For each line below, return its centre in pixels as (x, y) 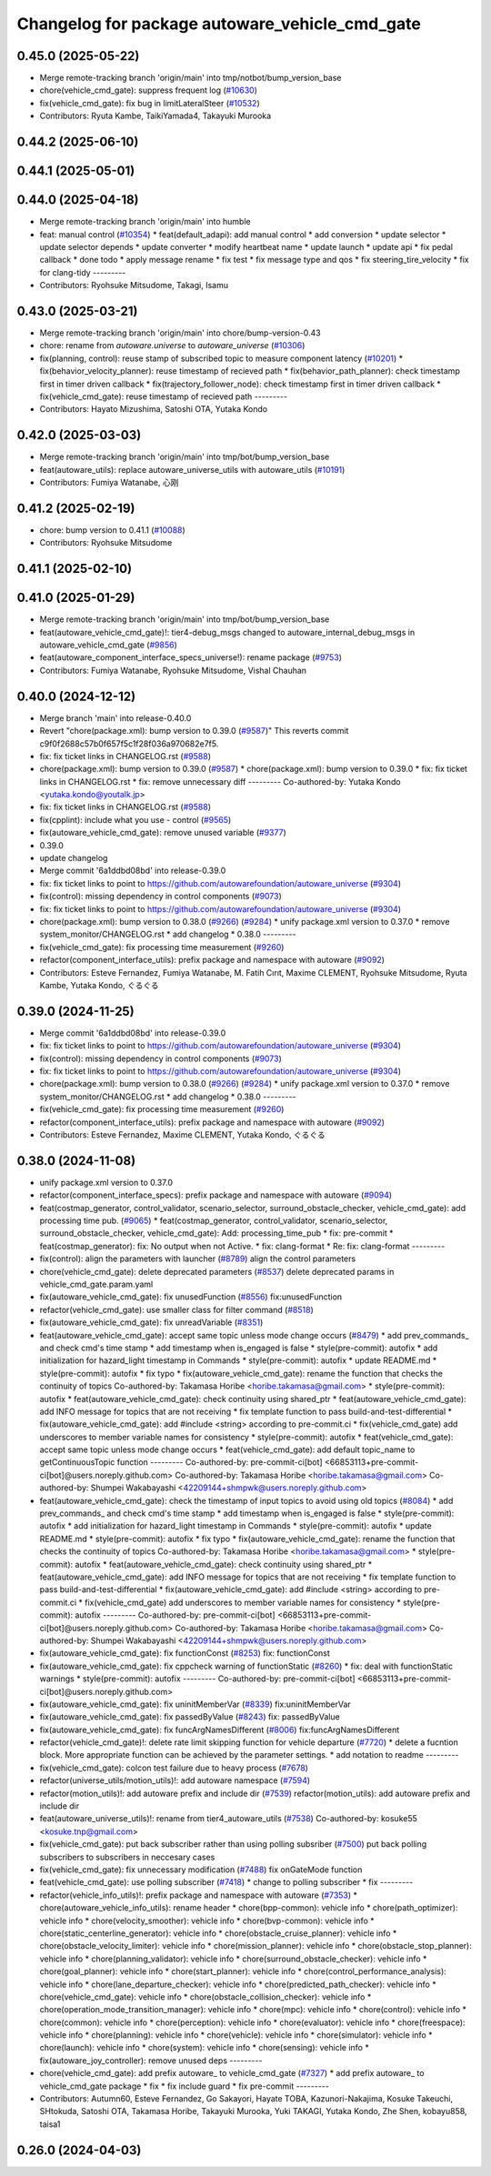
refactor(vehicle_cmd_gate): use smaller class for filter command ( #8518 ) (176, 1309)
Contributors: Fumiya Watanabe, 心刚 (109, 483)
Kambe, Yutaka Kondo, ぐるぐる (99, 985)
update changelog (74, 858)
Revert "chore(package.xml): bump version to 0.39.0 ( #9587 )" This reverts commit (194, 731)
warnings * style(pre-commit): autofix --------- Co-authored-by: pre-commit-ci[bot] (197, 1679)
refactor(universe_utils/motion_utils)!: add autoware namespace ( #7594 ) (175, 1780)
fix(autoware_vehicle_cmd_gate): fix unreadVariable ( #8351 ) (151, 1322)
